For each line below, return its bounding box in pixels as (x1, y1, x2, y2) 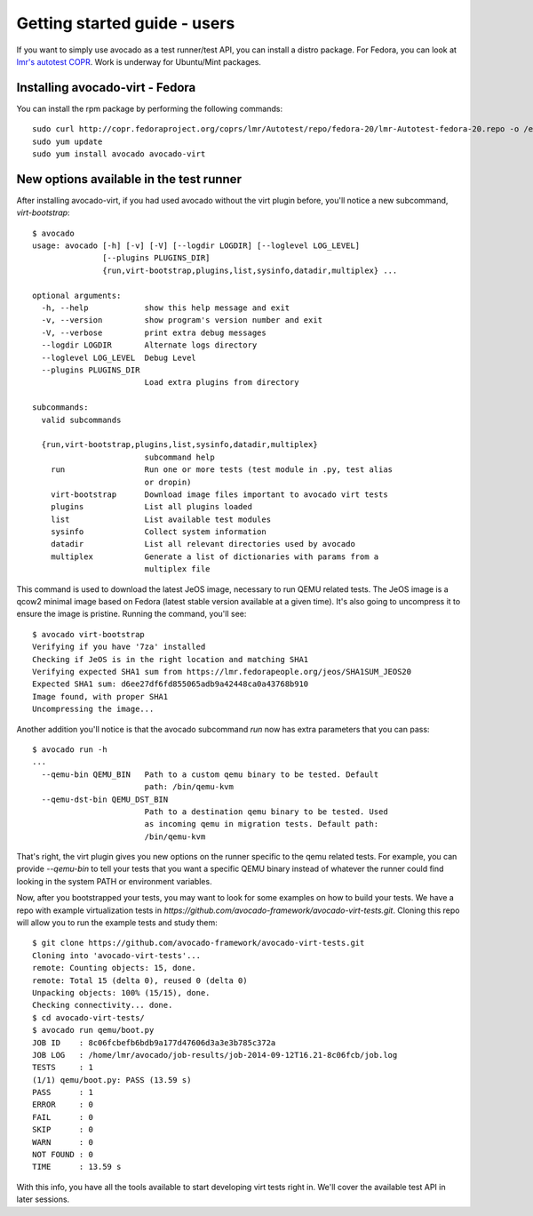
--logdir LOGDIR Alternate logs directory (41, 340, 258, 350)
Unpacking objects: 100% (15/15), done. (32, 988, 211, 997)
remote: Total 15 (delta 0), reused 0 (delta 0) (32, 975, 248, 986)
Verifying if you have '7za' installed (32, 642, 206, 652)
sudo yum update (32, 136, 103, 147)
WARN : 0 (32, 1137, 93, 1147)
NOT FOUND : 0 (32, 1149, 93, 1160)
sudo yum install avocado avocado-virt (32, 149, 206, 159)
